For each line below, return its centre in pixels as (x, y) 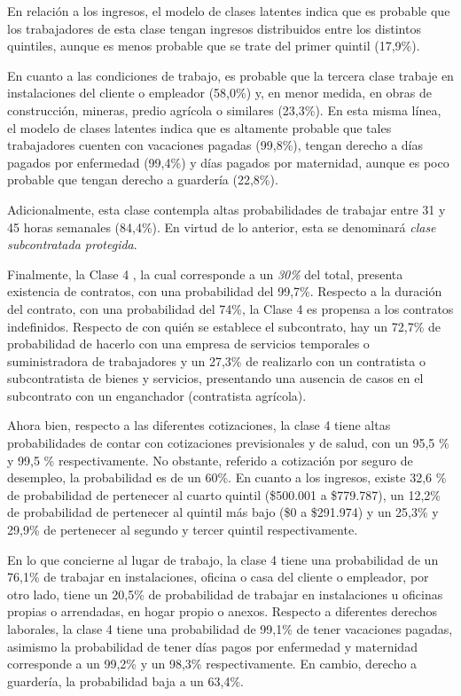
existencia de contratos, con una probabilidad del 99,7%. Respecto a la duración (225, 291)
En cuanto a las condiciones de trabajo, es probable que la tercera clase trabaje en (230, 75)
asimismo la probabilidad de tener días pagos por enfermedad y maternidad (212, 646)
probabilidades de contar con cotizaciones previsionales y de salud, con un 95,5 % (228, 443)
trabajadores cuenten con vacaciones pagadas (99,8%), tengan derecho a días (215, 145)
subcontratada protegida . (72, 244)
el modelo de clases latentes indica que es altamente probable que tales (199, 127)
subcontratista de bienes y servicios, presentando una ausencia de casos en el (215, 378)
